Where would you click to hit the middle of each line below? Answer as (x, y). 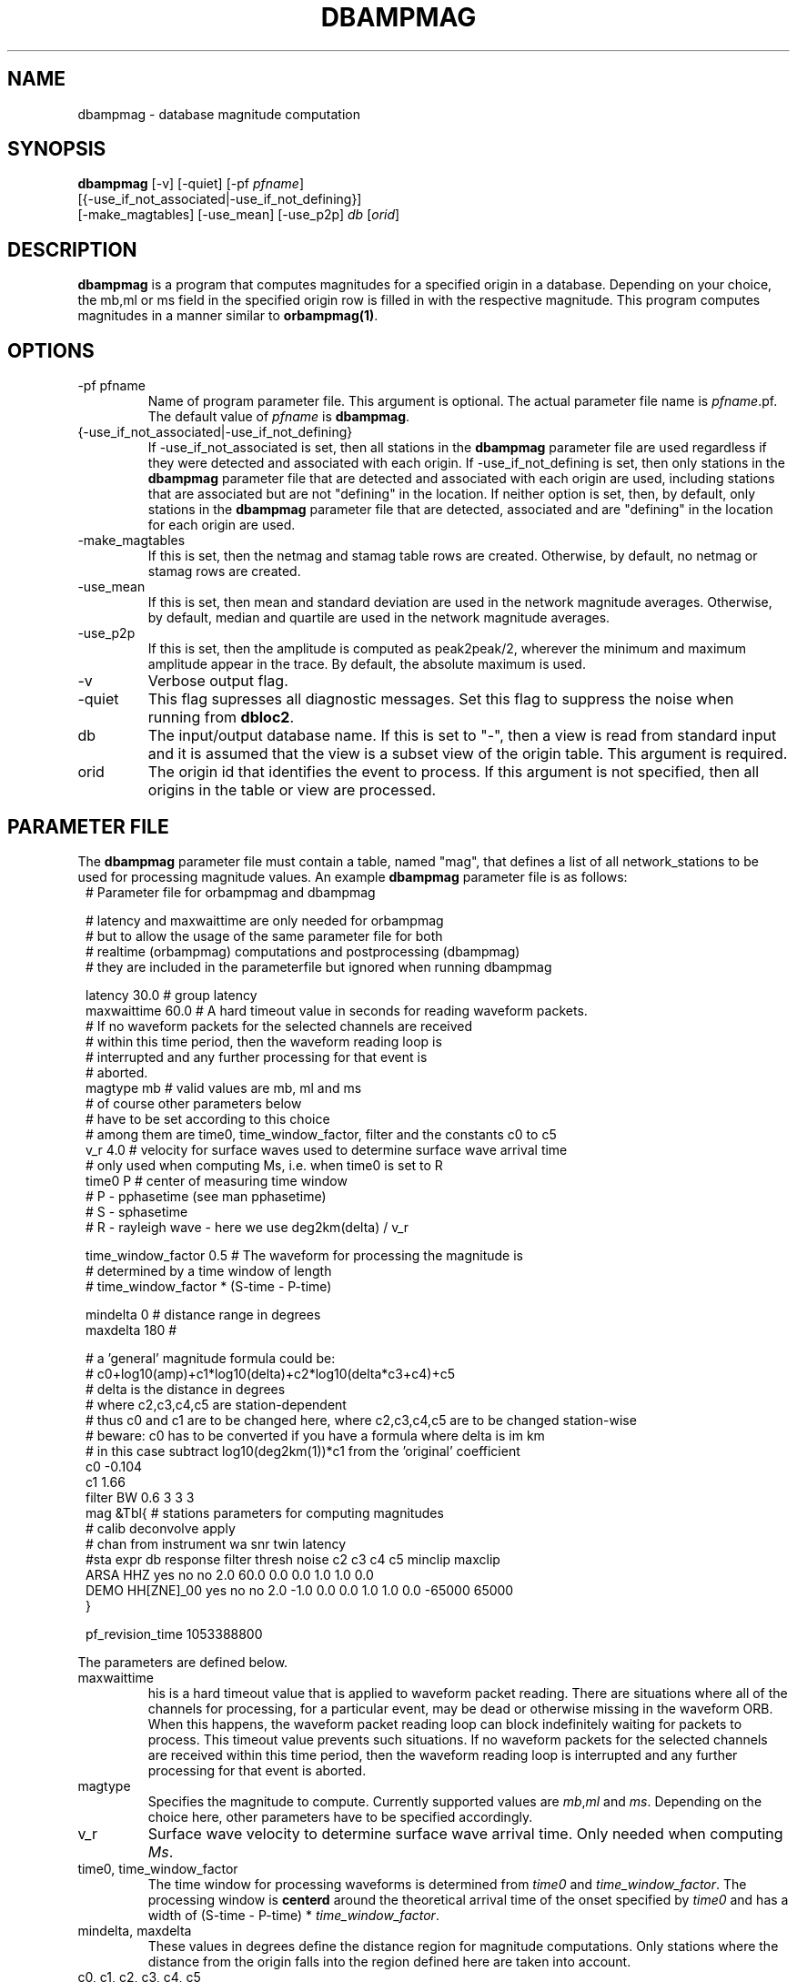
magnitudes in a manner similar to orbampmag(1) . (228, 316)
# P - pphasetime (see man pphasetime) (206, 1196)
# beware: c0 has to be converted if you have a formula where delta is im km (315, 1435)
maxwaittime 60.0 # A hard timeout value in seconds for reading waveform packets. (337, 1010)
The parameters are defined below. (183, 1662)
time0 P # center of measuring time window (217, 1180)
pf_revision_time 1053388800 (174, 1633)
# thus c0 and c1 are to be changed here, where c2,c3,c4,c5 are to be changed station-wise (361, 1420)
